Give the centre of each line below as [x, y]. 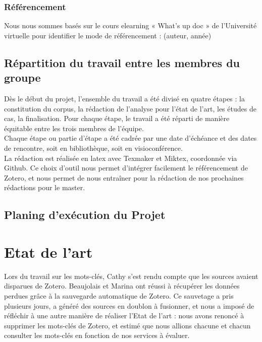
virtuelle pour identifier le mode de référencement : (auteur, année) [108, 35]
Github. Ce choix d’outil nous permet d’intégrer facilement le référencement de [126, 168]
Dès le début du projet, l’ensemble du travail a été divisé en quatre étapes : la [124, 98]
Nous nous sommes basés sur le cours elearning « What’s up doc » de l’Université [130, 25]
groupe [22, 77]
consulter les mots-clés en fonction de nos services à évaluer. [97, 335]
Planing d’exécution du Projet [85, 215]
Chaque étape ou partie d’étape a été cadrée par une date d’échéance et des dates [130, 138]
